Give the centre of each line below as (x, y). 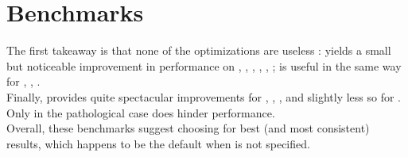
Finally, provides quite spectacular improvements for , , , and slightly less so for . (204, 96)
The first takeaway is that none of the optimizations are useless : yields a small (199, 50)
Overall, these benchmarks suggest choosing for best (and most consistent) (188, 128)
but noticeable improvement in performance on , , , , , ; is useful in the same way (204, 65)
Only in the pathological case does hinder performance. (141, 112)
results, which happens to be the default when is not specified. (158, 143)
